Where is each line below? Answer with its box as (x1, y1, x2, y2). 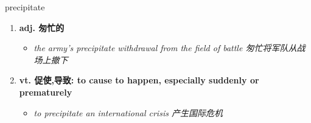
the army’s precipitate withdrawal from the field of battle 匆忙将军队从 (33, 41, 297, 54)
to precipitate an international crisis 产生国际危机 (33, 106, 223, 119)
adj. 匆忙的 (19, 21, 65, 33)
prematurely (19, 85, 72, 98)
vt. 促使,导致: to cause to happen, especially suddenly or (19, 74, 259, 86)
